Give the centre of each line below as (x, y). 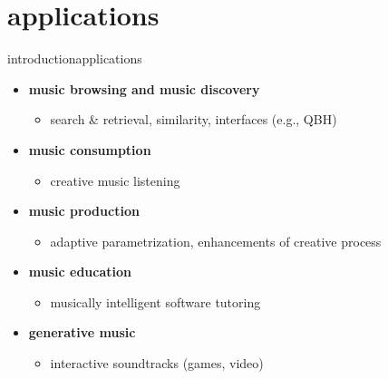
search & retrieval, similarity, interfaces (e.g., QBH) (194, 119)
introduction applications (75, 58)
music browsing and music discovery (144, 88)
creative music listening (115, 180)
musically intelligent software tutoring (155, 301)
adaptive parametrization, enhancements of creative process (216, 241)
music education (80, 272)
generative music (82, 332)
